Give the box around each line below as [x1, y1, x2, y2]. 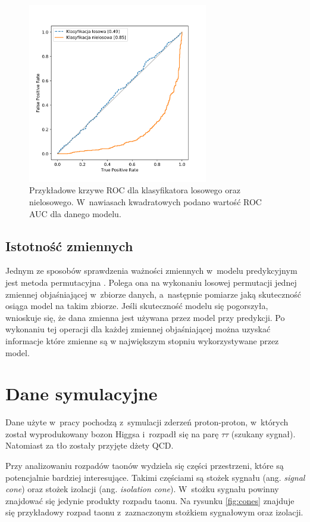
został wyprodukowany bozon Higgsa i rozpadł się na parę [5, 427, 219, 440]
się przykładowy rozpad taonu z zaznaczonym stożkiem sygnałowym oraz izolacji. [5, 506, 303, 518]
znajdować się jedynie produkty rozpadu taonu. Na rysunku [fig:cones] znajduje [5, 494, 295, 506]
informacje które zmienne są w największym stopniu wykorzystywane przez [5, 334, 279, 347]
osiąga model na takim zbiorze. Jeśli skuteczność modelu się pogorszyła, [5, 299, 268, 312]
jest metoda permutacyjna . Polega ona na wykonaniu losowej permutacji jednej [5, 276, 297, 288]
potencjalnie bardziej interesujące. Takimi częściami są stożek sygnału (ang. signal [5, 471, 305, 483]
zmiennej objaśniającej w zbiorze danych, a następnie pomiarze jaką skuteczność [5, 288, 301, 300]
